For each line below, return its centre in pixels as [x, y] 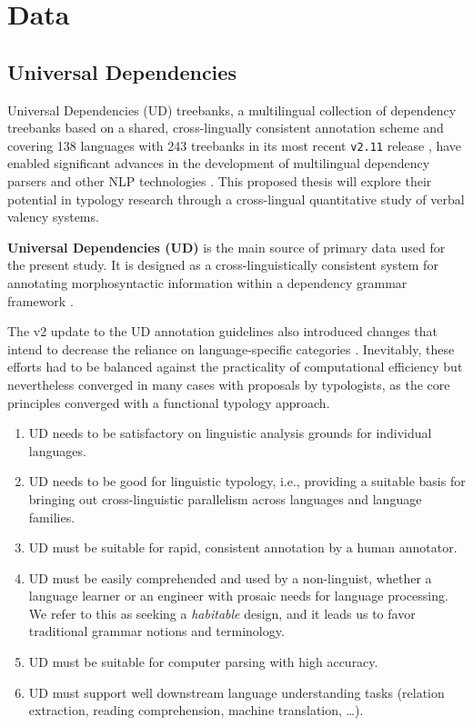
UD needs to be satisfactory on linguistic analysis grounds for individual [230, 433]
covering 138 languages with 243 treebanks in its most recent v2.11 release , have [235, 145]
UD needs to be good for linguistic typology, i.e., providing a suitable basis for [247, 481]
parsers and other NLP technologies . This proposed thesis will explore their [220, 181]
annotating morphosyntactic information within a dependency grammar [207, 282]
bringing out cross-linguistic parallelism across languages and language [225, 498]
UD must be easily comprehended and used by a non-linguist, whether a [230, 577]
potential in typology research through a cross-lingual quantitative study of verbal [236, 199]
